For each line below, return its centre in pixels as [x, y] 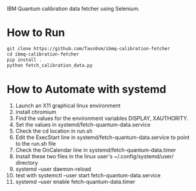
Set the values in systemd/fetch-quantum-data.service [83, 125]
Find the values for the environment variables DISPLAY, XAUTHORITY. [102, 118]
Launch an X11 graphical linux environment [68, 106]
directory [27, 163]
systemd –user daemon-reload [53, 169]
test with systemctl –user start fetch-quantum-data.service [88, 175]
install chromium [36, 112]
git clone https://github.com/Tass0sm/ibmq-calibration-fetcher [88, 48]
